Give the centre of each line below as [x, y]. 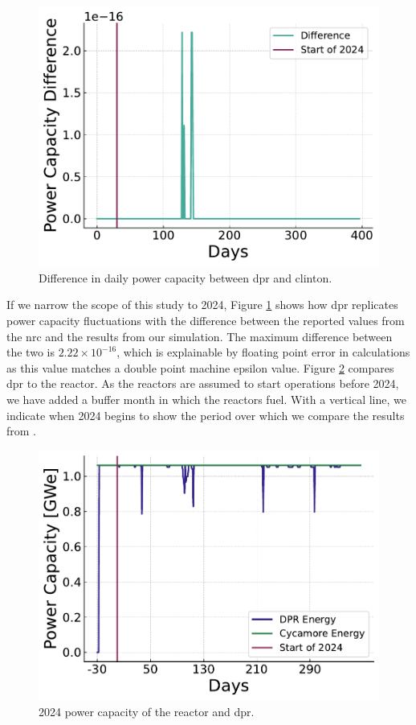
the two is [31, 352]
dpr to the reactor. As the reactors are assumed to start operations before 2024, [203, 383]
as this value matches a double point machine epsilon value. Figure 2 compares [200, 367]
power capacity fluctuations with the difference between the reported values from [206, 321]
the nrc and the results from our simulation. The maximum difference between [200, 336]
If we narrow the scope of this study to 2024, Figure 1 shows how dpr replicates [202, 305]
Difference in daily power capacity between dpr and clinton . [186, 277]
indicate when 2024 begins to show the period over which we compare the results [206, 415]
